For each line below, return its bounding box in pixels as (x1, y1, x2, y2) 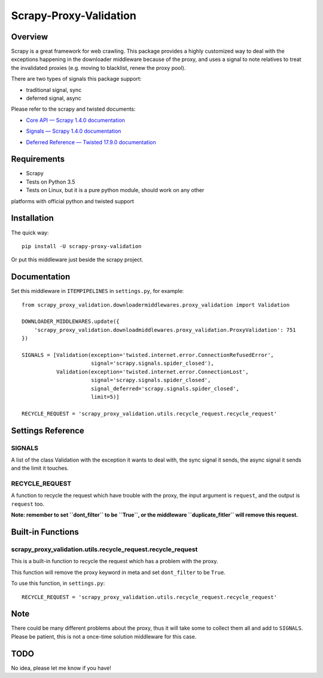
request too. (11, 500, 45, 508)
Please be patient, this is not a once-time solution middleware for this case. (11, 633, 197, 640)
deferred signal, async (26, 94, 82, 102)
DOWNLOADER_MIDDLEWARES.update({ (22, 318, 120, 325)
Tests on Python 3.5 (26, 178, 75, 185)
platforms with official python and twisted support (11, 197, 135, 204)
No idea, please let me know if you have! (11, 664, 111, 671)
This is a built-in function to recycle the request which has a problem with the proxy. (11, 558, 218, 565)
